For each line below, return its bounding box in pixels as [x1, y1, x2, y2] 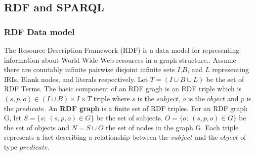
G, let [4, 113, 22, 123]
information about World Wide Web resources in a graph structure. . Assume [4, 54, 236, 65]
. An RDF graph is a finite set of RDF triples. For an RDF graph [44, 103, 248, 113]
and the [195, 132, 218, 142]
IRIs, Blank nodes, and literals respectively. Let [4, 74, 148, 84]
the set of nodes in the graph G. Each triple [106, 122, 239, 132]
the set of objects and [4, 122, 69, 132]
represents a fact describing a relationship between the [4, 132, 169, 142]
